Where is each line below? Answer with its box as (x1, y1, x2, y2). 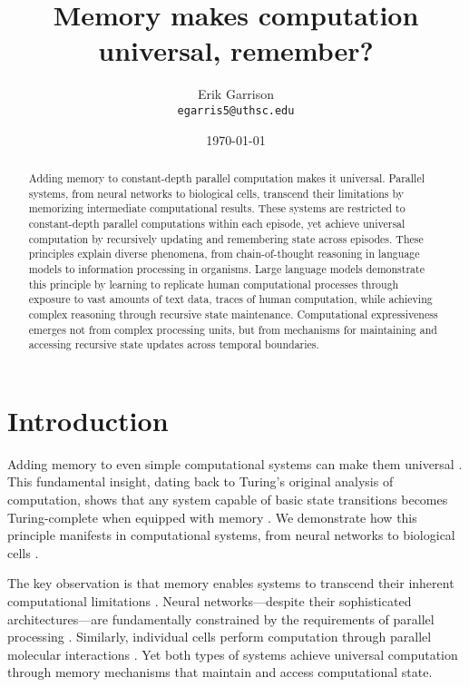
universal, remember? (98, 32, 374, 69)
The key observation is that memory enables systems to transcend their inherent (7, 574, 454, 593)
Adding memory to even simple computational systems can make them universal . (7, 454, 463, 473)
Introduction (7, 401, 169, 438)
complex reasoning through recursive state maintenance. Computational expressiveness (28, 306, 438, 321)
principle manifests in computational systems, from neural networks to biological (7, 525, 455, 545)
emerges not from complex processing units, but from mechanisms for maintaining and (28, 321, 437, 337)
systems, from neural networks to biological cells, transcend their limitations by (28, 185, 404, 201)
